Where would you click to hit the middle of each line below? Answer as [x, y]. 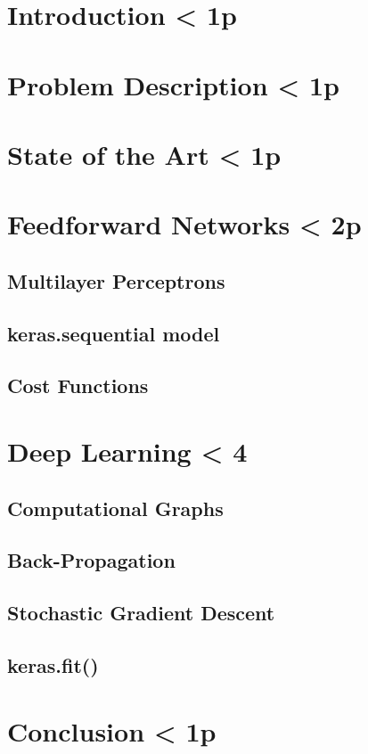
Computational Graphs [115, 508]
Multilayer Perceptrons [116, 280]
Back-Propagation [91, 560]
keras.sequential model [114, 333]
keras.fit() [53, 664]
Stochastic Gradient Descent [141, 613]
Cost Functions [78, 385]
